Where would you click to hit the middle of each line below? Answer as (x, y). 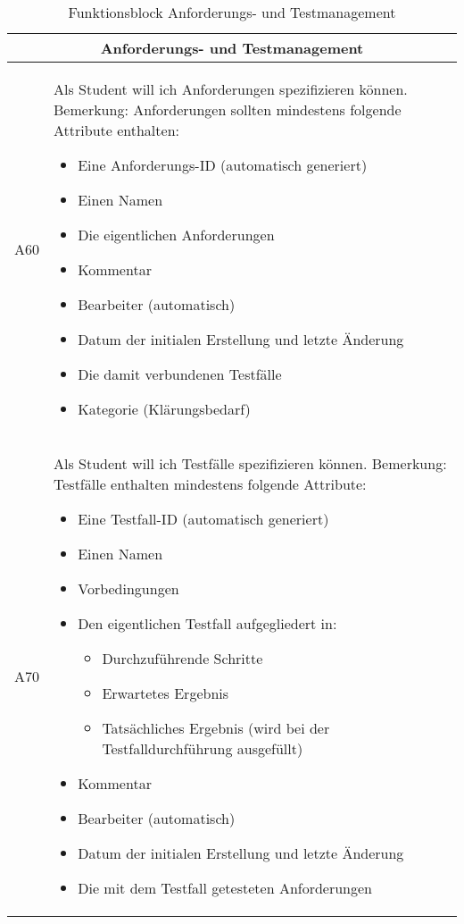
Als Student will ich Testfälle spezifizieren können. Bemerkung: (250, 463)
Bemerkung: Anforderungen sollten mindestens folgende (228, 109)
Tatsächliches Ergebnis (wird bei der (216, 728)
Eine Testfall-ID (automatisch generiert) (203, 519)
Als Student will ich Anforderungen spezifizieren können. (231, 89)
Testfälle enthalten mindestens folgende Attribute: (210, 484)
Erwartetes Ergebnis (166, 693)
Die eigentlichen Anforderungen (176, 235)
